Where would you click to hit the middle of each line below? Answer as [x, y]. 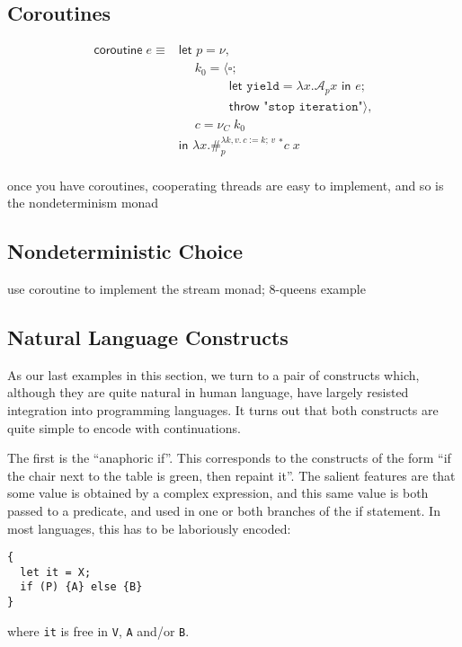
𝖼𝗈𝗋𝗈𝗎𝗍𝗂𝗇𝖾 [118, 51]
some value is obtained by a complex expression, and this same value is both [218, 493]
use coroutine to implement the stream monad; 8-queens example [187, 289]
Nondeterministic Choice [125, 251]
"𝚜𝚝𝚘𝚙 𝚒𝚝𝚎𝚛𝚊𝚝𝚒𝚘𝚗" [313, 106]
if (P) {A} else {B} [81, 587]
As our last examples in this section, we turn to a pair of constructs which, [213, 374]
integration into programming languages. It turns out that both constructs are [223, 410]
